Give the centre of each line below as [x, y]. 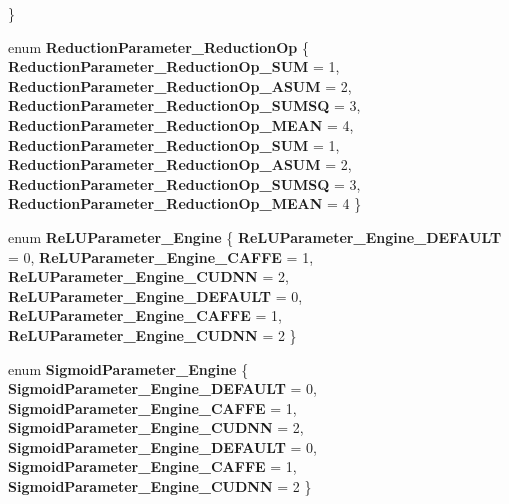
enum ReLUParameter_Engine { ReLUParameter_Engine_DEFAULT [255, 236]
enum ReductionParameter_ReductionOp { [158, 46]
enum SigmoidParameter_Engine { [128, 368]
